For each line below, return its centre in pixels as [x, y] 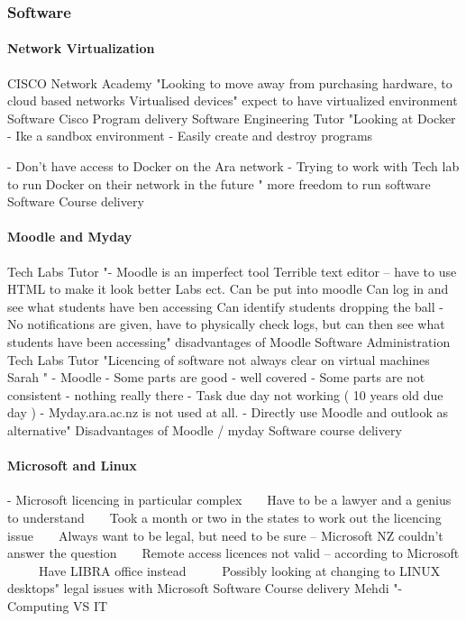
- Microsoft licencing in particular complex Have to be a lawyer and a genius [229, 500]
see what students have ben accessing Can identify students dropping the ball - [225, 306]
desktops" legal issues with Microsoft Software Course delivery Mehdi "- [205, 588]
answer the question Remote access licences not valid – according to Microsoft [233, 553]
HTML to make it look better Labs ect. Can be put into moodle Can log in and [228, 289]
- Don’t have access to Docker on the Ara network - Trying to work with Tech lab [233, 166]
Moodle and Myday [70, 237]
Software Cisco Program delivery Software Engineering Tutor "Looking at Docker [232, 118]
